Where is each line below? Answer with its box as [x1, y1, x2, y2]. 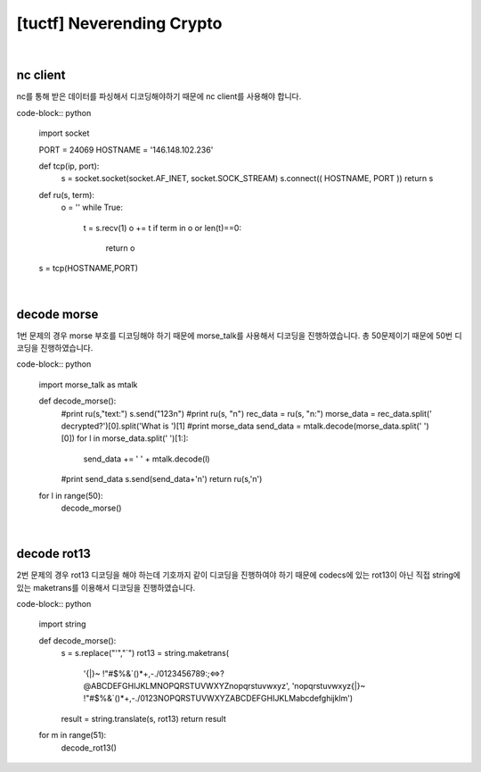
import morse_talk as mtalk [38, 379, 138, 390]
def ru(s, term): [38, 189, 95, 200]
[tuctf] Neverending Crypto [16, 13, 223, 33]
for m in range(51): [38, 730, 107, 741]
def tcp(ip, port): [38, 161, 100, 171]
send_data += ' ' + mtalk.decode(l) [83, 453, 210, 464]
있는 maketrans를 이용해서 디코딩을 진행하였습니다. [16, 582, 196, 593]
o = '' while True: [61, 202, 124, 213]
